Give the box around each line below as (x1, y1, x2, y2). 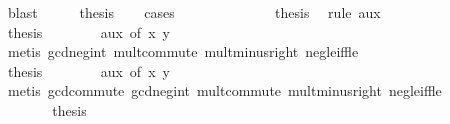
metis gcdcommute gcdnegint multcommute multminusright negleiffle (7, 80, 442, 101)
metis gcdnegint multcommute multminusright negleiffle (7, 41, 359, 62)
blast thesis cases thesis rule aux (7, 2, 381, 22)
